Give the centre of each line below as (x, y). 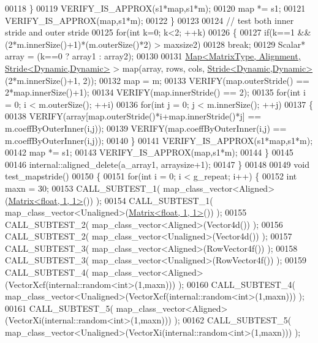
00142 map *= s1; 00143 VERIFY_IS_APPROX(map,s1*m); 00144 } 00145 (149, 152)
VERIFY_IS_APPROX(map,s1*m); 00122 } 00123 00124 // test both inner (150, 20)
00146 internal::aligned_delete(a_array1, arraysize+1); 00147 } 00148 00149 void (157, 164)
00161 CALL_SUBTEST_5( (59, 308)
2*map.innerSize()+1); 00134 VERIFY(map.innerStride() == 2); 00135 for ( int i (155, 92)
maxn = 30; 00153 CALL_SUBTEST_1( (83, 188)
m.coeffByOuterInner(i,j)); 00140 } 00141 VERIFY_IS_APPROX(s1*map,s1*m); (159, 140)
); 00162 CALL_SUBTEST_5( (233, 320)
